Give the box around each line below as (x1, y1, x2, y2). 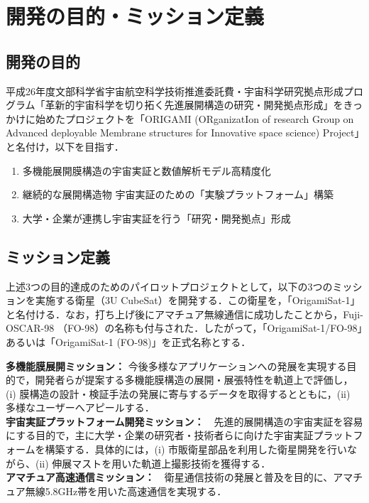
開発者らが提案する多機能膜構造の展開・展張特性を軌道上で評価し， (35, 372, 353, 387)
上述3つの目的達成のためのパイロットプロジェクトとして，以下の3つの (6, 278, 333, 293)
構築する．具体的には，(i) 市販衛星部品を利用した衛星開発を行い (45, 442, 348, 457)
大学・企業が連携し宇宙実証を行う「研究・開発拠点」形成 (22, 210, 291, 225)
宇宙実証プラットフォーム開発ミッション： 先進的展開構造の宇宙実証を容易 (6, 413, 363, 428)
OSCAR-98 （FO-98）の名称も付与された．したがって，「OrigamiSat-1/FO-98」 (6, 320, 363, 335)
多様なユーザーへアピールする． (6, 400, 155, 415)
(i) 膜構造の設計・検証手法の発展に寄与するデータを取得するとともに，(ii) (6, 386, 351, 401)
